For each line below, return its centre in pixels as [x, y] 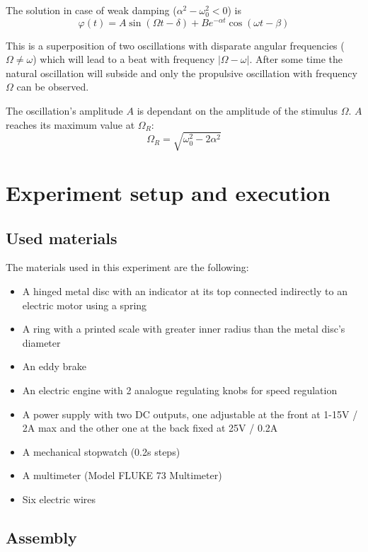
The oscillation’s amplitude [64, 111]
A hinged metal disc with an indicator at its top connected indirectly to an [185, 291]
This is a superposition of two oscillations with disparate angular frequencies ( [175, 45]
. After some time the [296, 59]
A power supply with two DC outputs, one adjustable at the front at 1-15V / [190, 414]
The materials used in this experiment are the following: [127, 267]
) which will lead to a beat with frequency [124, 59]
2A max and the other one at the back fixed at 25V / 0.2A [150, 428]
